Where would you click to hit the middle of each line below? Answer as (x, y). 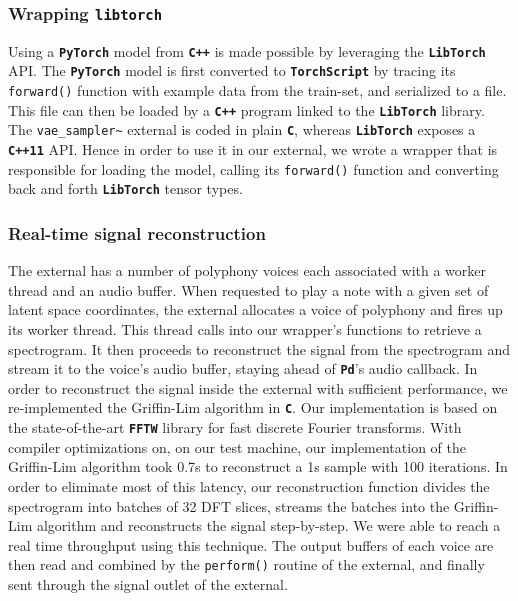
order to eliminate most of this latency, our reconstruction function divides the (249, 485)
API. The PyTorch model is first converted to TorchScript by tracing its (232, 70)
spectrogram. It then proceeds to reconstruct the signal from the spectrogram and (259, 348)
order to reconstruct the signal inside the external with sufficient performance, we (258, 387)
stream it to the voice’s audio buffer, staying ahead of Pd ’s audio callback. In (243, 368)
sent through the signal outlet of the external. (148, 584)
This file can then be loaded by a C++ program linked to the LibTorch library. (246, 109)
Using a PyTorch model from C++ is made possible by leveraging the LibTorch (247, 50)
